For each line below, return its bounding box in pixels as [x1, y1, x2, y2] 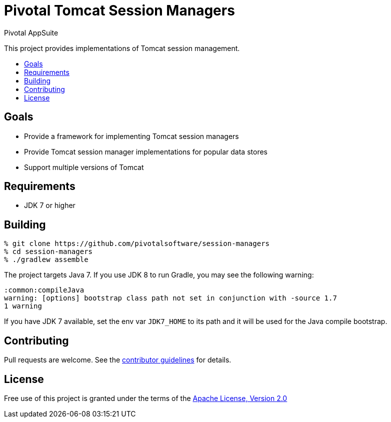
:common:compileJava [4, 286, 84, 294]
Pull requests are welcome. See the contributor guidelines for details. [4, 355, 231, 364]
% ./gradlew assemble [4, 255, 88, 264]
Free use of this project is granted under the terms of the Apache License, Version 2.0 [4, 393, 287, 402]
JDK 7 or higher [24, 201, 75, 210]
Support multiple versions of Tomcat [24, 162, 144, 171]
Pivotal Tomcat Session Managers [4, 2, 235, 19]
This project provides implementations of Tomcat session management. [4, 43, 240, 52]
